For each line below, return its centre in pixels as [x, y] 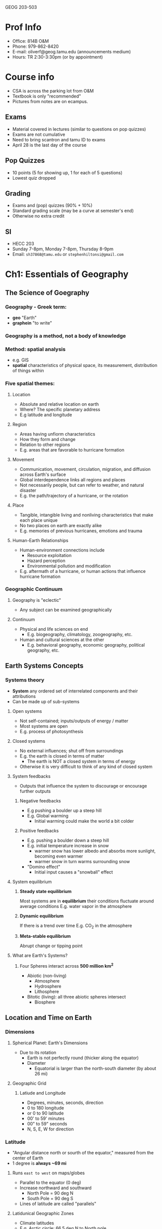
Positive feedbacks [39, 830]
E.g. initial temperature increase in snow [68, 845]
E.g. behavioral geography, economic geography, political [86, 645]
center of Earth [28, 1158]
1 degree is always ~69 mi [39, 1163]
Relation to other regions [45, 445]
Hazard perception [46, 560]
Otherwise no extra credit [38, 216]
